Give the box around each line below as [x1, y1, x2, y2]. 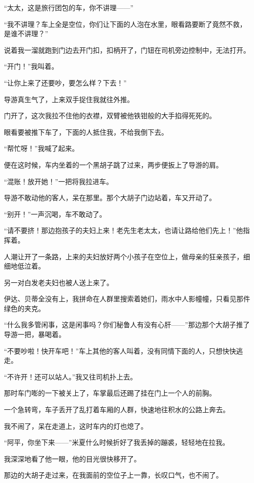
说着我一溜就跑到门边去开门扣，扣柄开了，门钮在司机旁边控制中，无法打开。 [4, 44, 250, 55]
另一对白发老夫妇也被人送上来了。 [4, 277, 113, 287]
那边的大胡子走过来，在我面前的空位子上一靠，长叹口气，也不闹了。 [4, 470, 223, 480]
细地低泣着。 [4, 261, 45, 271]
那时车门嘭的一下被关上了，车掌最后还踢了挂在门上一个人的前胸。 [4, 388, 216, 398]
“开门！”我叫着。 [4, 61, 59, 71]
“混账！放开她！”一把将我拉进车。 [4, 176, 113, 186]
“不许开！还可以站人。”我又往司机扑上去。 [4, 371, 137, 381]
